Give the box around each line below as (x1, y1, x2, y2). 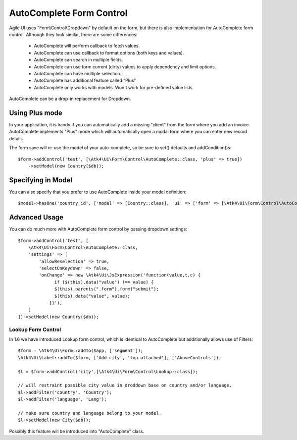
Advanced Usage (9, 213, 64, 221)
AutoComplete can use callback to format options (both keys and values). (34, 50, 184, 55)
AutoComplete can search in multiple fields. (34, 57, 123, 63)
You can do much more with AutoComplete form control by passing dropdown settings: (9, 226, 188, 232)
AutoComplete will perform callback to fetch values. (34, 43, 140, 49)
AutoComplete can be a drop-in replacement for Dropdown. (9, 96, 131, 102)
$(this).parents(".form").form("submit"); (54, 286, 159, 292)
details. (9, 135, 24, 141)
